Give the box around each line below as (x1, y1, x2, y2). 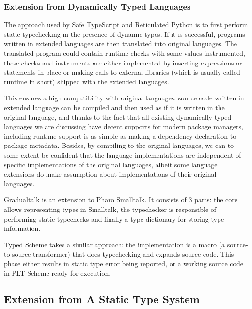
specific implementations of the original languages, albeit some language (4, 159, 218, 169)
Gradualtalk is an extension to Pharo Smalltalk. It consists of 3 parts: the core (4, 195, 237, 205)
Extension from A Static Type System (4, 292, 200, 307)
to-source (4, 249, 31, 259)
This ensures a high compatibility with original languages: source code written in (4, 93, 244, 103)
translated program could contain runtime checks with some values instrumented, (4, 48, 245, 58)
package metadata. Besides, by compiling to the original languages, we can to (4, 140, 234, 150)
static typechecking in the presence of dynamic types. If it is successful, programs (4, 29, 245, 39)
